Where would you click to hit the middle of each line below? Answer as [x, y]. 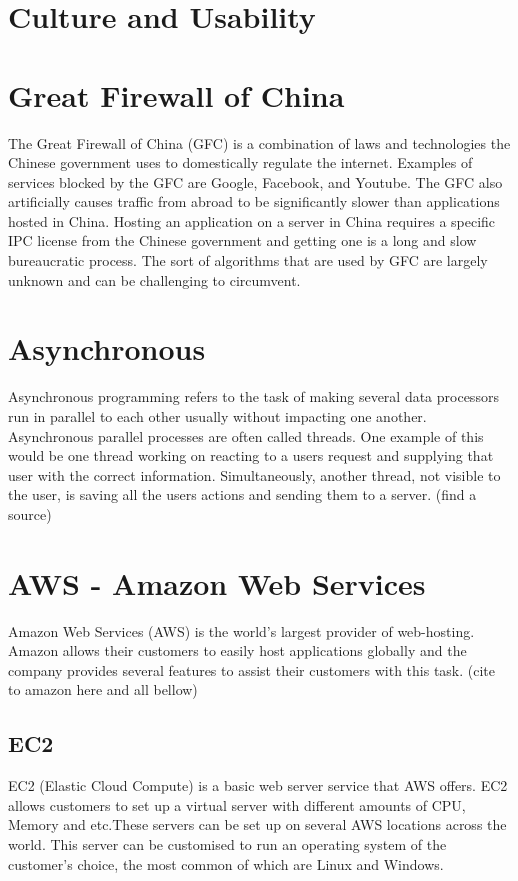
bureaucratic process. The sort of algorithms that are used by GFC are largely [248, 260]
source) [30, 513]
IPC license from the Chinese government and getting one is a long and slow [242, 240]
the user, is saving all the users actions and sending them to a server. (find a [242, 494]
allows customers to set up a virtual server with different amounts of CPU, [237, 804]
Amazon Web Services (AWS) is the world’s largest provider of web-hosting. [241, 630]
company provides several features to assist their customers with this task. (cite [252, 669]
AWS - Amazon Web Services [217, 582]
